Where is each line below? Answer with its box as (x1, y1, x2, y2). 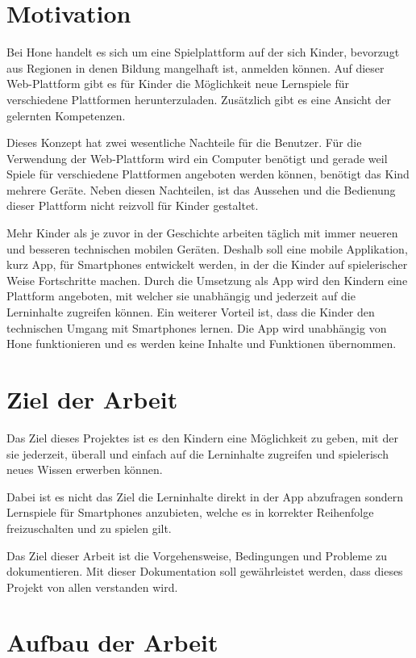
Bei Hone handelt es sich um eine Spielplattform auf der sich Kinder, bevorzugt (6, 44, 400, 61)
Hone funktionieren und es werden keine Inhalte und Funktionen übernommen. (6, 335, 397, 352)
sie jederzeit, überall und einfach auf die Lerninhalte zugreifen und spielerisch (6, 445, 389, 462)
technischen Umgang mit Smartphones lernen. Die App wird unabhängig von (6, 319, 387, 336)
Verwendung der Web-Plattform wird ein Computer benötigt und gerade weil (6, 149, 388, 166)
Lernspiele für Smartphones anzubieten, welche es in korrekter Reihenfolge (6, 504, 374, 521)
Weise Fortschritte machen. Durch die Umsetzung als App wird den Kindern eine (6, 271, 408, 288)
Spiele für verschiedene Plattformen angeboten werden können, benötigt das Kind (6, 166, 410, 182)
